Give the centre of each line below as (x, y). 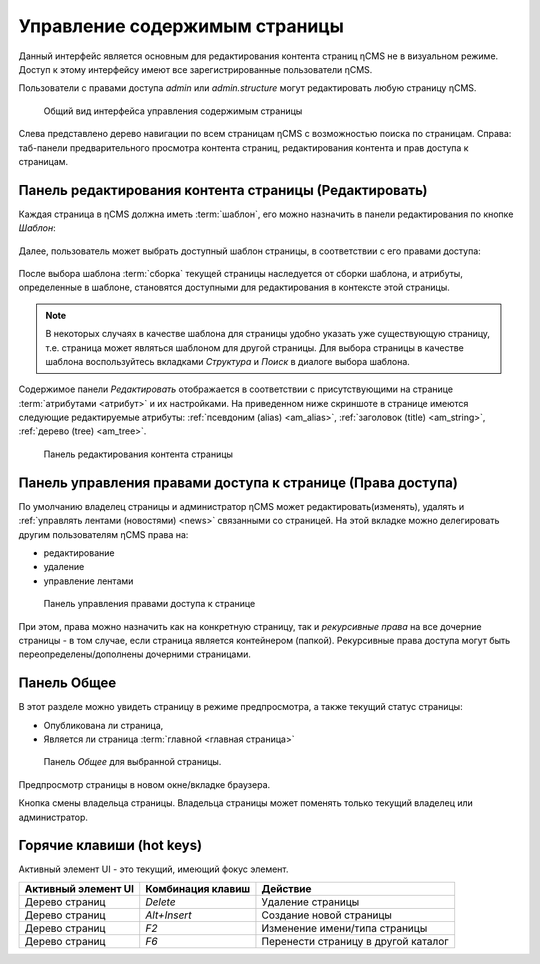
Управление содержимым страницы (181, 26)
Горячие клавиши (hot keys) (110, 845)
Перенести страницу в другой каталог (355, 941)
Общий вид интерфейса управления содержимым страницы (173, 111)
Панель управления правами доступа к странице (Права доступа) (238, 482)
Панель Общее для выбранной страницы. (132, 762)
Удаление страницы (310, 902)
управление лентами (88, 581)
